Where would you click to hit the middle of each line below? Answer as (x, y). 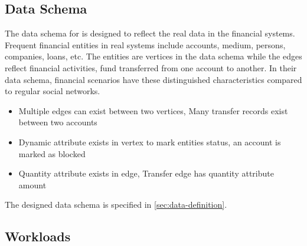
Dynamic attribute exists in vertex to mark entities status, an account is (150, 142)
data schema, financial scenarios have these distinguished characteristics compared (153, 79)
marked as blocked (52, 153)
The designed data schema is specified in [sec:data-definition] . (116, 205)
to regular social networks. (53, 91)
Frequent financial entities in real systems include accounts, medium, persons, (145, 44)
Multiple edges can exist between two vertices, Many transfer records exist (153, 110)
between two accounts (58, 122)
